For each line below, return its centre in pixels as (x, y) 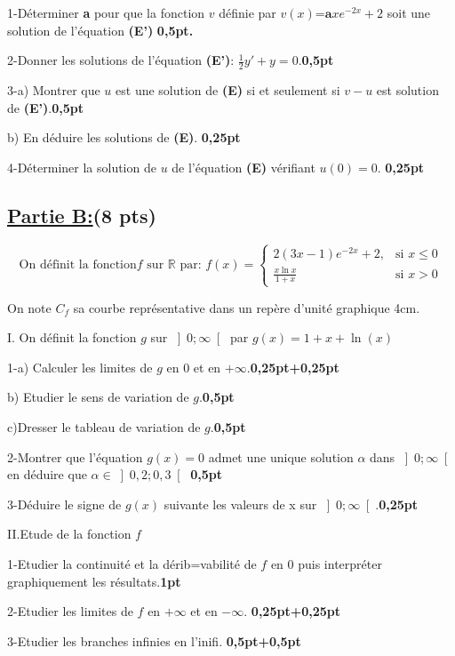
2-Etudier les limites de (70, 611)
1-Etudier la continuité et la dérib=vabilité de (132, 563)
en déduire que (47, 474)
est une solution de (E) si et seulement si (228, 90)
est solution (407, 90)
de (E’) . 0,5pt (45, 107)
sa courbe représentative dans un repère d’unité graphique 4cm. (247, 307)
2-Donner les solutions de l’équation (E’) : (121, 60)
